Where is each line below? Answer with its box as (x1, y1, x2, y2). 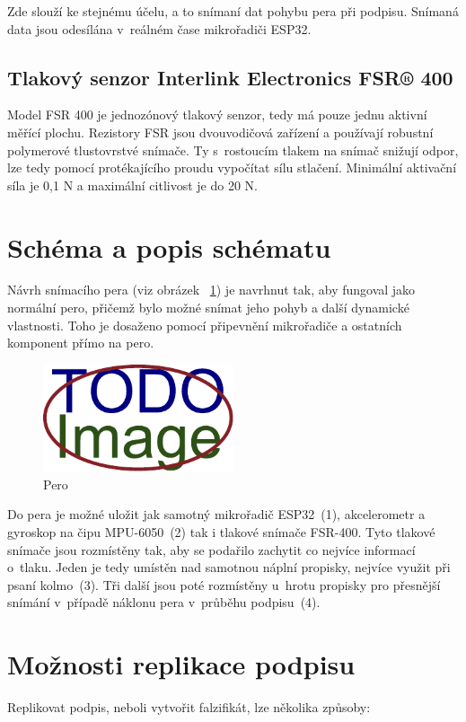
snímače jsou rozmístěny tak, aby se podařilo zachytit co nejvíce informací (7, 540, 416, 559)
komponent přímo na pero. (7, 333, 154, 352)
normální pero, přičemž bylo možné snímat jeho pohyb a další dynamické (7, 298, 409, 317)
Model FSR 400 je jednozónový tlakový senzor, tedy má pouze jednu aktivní (7, 105, 427, 124)
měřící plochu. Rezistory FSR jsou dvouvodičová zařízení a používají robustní (7, 122, 434, 141)
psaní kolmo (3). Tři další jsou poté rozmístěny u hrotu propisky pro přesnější (7, 575, 441, 594)
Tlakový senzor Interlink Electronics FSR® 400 (7, 63, 453, 91)
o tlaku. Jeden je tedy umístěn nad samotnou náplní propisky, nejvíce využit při (7, 558, 451, 577)
